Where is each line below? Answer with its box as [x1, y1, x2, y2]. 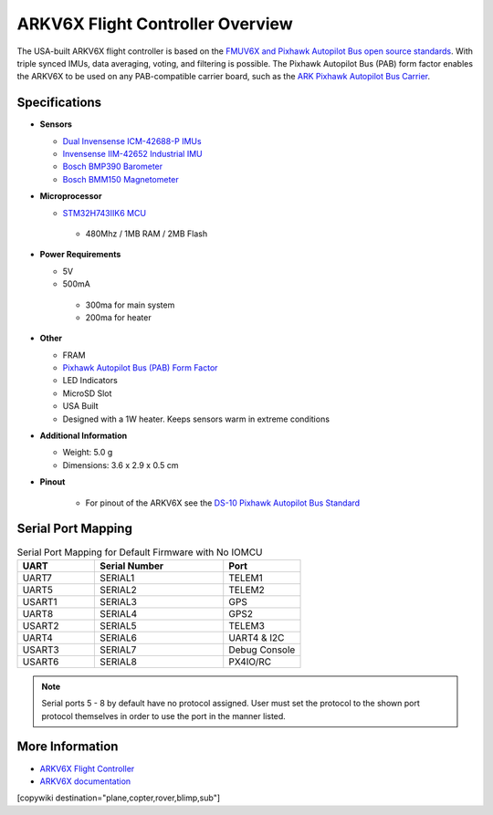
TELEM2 [228, 583, 265, 596]
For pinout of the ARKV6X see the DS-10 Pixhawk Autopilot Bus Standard [85, 497, 361, 508]
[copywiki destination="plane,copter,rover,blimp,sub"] [16, 792, 221, 803]
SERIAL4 [100, 607, 138, 620]
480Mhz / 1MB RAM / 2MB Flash [85, 228, 208, 239]
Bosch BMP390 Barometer [62, 161, 163, 172]
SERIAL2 [100, 583, 137, 596]
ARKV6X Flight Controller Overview [16, 14, 293, 34]
